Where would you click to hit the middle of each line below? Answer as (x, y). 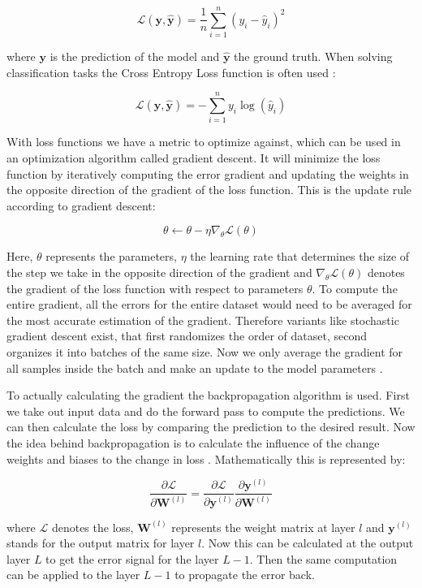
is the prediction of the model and (135, 56)
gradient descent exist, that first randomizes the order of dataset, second (187, 336)
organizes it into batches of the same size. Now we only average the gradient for (205, 351)
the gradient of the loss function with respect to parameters (155, 288)
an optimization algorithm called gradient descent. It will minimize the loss (194, 158)
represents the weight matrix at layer (263, 527)
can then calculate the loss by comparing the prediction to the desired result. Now (211, 427)
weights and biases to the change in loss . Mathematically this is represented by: (206, 458)
